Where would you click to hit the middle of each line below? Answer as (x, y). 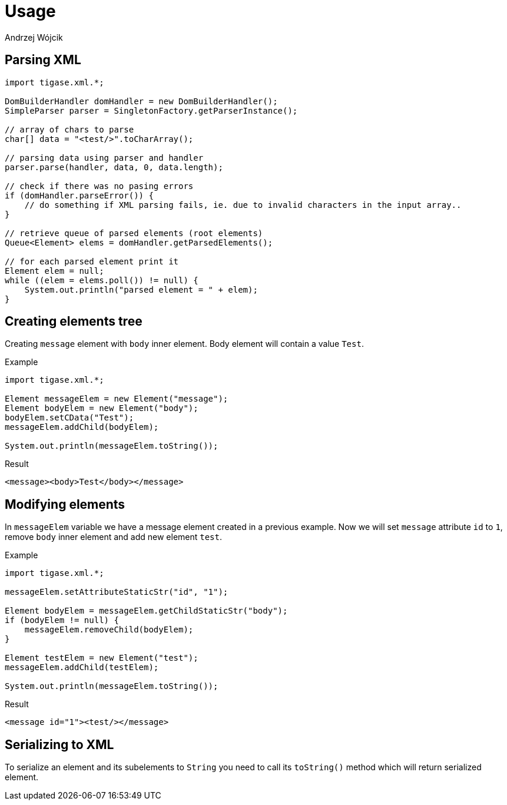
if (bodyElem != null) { (62, 620)
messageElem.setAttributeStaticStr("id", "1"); (117, 592)
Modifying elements (65, 504)
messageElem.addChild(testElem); (82, 667)
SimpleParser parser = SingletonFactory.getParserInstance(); (151, 110)
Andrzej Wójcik (34, 37)
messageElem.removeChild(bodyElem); (109, 630)
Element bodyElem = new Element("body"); (102, 408)
